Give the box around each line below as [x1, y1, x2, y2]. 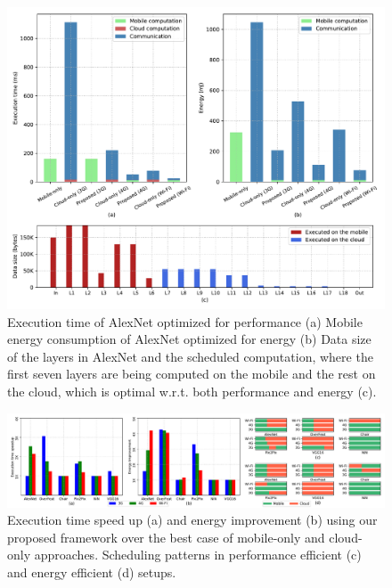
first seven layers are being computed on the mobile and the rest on [7, 364, 376, 383]
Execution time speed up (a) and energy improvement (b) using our [7, 510, 378, 529]
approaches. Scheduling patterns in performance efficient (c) [34, 545, 362, 564]
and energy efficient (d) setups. [7, 563, 176, 582]
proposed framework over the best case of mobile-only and [7, 527, 325, 546]
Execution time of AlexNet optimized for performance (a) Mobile [7, 312, 363, 331]
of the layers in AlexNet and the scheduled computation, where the [7, 347, 373, 365]
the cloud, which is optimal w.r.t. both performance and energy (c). [7, 382, 377, 401]
